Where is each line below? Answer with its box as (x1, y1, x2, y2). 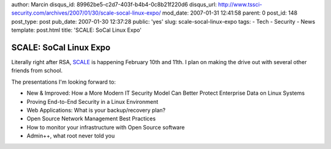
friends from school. (11, 67, 63, 74)
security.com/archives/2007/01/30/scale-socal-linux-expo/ (11, 9, 161, 16)
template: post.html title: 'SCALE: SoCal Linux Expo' (11, 26, 142, 34)
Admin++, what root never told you (26, 132, 115, 140)
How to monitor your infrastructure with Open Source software (26, 123, 185, 131)
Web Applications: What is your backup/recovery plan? (26, 107, 165, 114)
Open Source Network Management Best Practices (26, 115, 156, 122)
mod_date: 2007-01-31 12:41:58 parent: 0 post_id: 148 (162, 9, 297, 16)
